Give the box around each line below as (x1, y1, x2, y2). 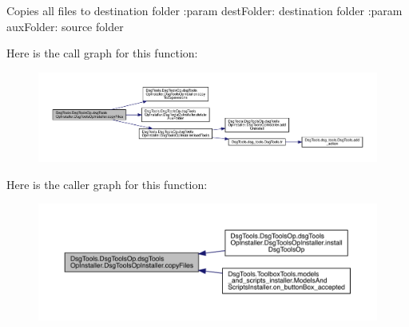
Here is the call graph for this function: (6, 45, 198, 61)
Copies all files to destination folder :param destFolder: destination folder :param (6, 2, 403, 18)
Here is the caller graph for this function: (6, 175, 208, 192)
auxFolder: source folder (6, 18, 124, 34)
